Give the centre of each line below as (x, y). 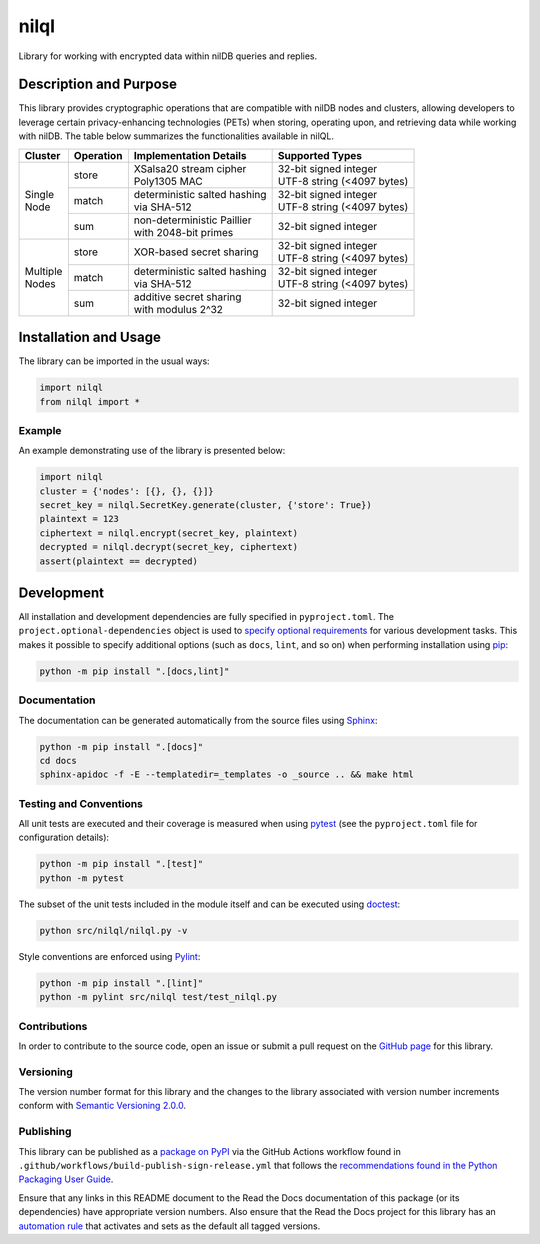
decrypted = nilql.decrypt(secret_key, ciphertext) (169, 547)
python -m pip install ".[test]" (121, 864)
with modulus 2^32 (178, 309)
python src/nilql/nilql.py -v (113, 930)
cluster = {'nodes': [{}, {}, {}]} (126, 491)
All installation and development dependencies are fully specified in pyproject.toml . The (206, 617)
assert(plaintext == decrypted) (119, 561)
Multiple (43, 271)
